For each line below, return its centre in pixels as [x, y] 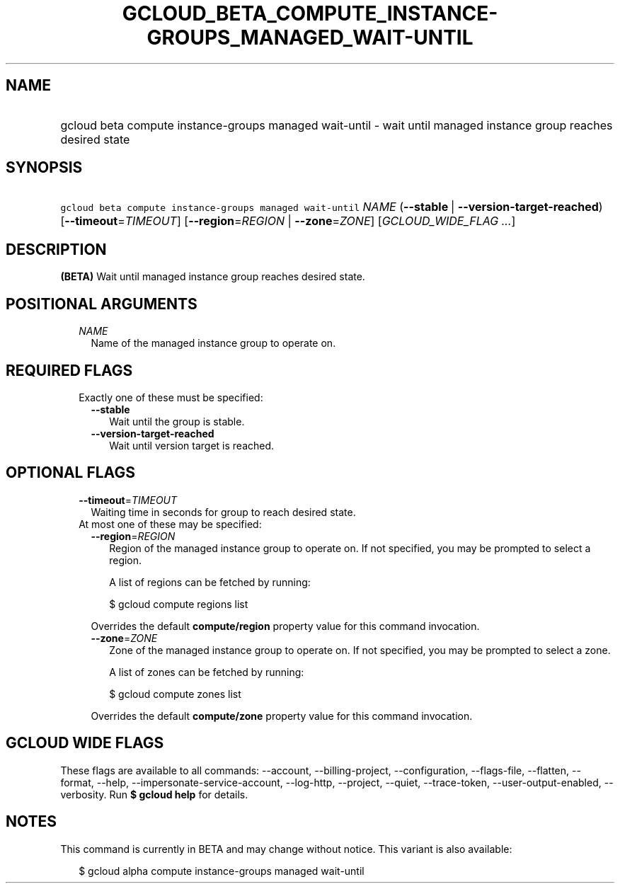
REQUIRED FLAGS [69, 370]
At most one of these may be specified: [170, 524]
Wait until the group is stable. [177, 421]
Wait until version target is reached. [192, 445]
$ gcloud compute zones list [175, 694]
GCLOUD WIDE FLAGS [85, 743]
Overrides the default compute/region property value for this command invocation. [285, 626]
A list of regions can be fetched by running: [210, 582]
